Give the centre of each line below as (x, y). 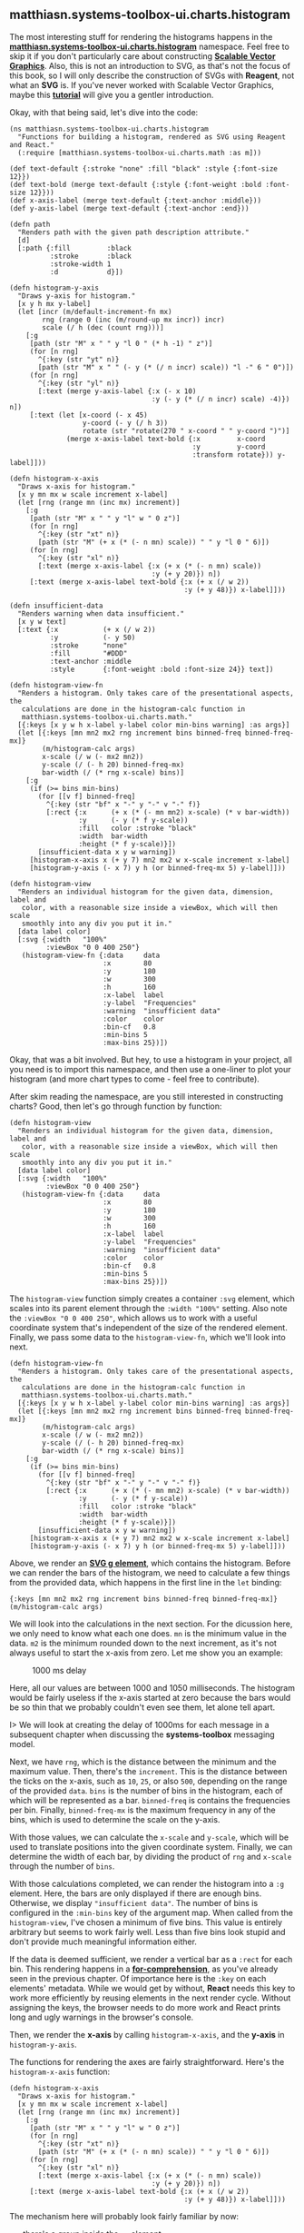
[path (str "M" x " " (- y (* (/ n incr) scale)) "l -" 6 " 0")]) (166, 367)
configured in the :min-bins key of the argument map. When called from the (151, 1912)
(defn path (30, 224)
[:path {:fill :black (74, 248)
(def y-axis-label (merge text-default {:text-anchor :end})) (129, 208)
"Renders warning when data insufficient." (101, 613)
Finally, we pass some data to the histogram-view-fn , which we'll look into (147, 1337)
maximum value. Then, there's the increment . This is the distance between (148, 1771)
